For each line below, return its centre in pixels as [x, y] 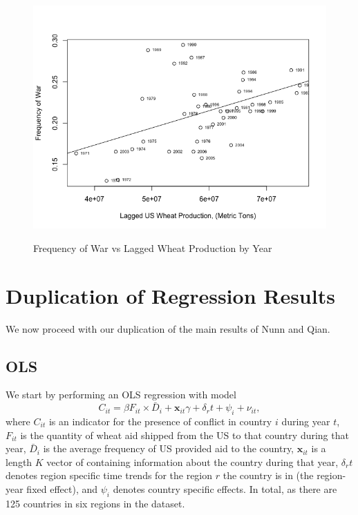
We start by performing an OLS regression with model [121, 395]
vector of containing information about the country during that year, [192, 461]
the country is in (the [268, 475]
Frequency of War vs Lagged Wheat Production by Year [153, 247]
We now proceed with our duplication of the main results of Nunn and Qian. [168, 328]
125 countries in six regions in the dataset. [95, 503]
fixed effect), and [62, 489]
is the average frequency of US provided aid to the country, [168, 448]
